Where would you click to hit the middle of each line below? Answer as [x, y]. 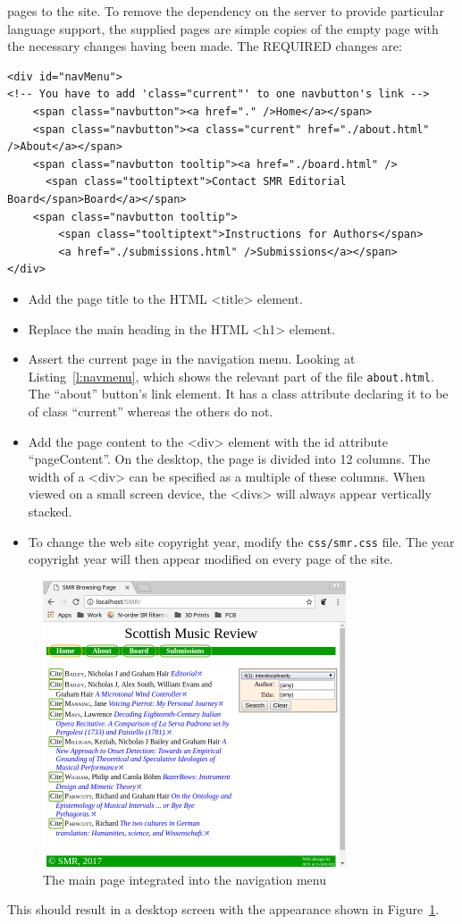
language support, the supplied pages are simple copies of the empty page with [223, 28]
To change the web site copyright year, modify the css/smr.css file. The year [241, 541]
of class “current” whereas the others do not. [151, 411]
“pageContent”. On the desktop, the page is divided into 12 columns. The [229, 459]
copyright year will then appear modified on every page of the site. [210, 559]
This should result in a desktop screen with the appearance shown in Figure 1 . [223, 909]
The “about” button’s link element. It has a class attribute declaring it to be [238, 394]
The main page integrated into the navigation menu [185, 879]
